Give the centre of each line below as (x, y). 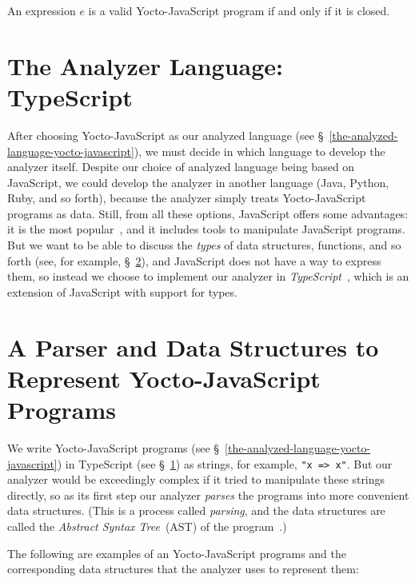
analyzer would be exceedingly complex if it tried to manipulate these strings (196, 479)
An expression (42, 10)
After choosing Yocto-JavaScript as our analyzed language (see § (166, 135)
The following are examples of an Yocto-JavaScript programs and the (177, 553)
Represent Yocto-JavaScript (164, 378)
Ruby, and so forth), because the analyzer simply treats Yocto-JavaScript (187, 198)
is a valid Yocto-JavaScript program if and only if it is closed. (239, 10)
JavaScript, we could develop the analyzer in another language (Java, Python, (198, 182)
